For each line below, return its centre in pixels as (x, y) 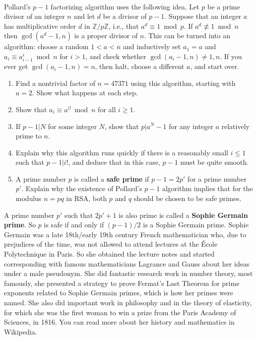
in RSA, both (87, 198)
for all (107, 109)
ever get (16, 66)
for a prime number (217, 178)
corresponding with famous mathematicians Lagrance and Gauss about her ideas (127, 263)
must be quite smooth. (215, 162)
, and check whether (116, 56)
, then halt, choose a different (140, 66)
